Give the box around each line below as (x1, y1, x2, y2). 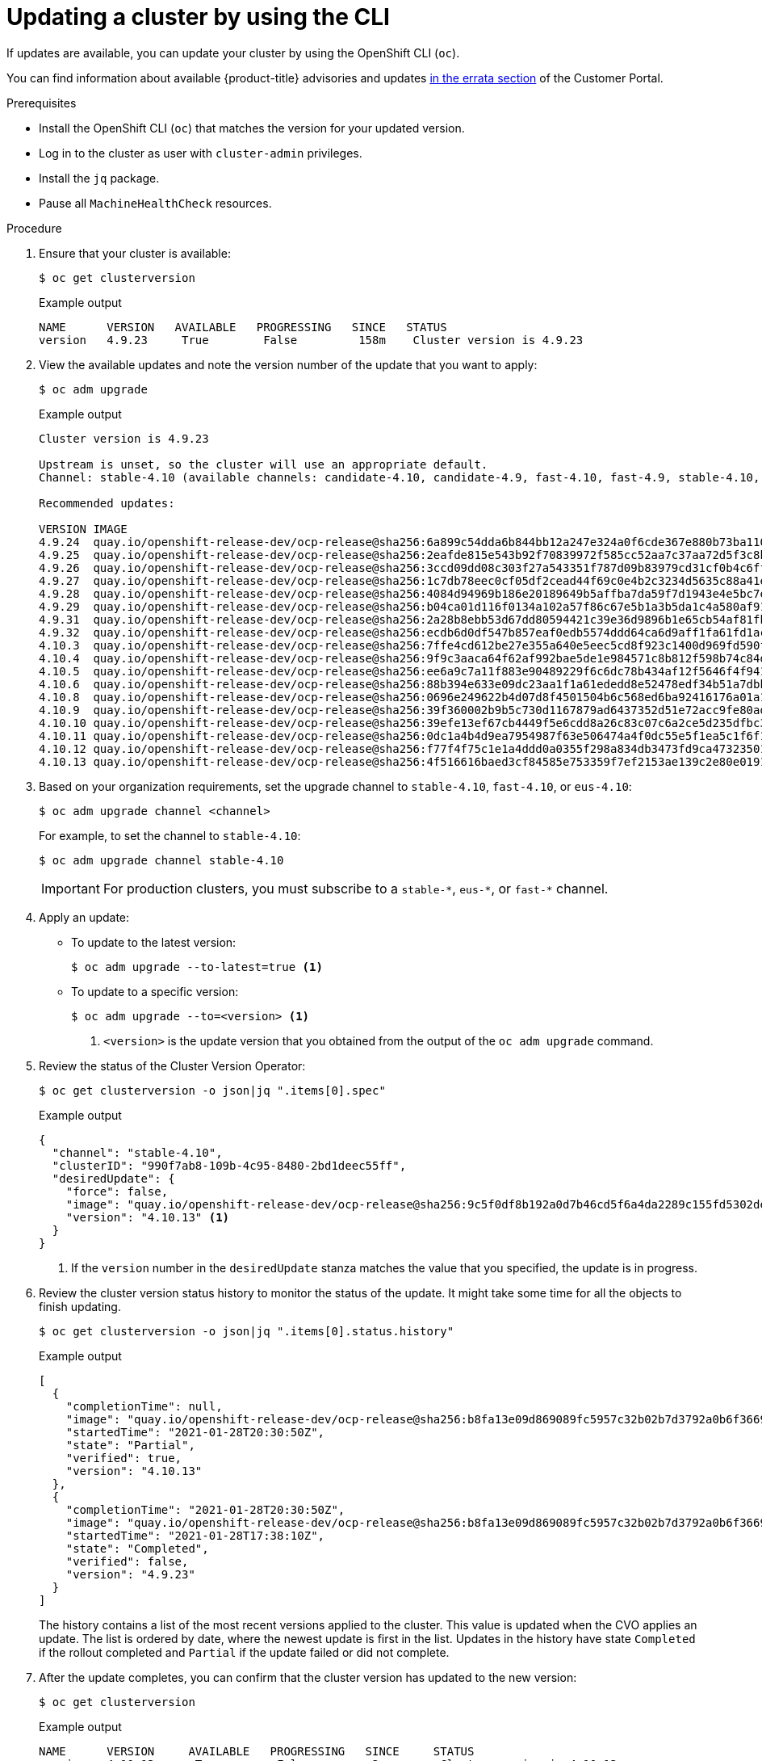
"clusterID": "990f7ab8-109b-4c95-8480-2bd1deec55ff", (52, 1158, 407, 1172)
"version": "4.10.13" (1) (65, 1210, 230, 1224)
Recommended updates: (39, 496, 175, 510)
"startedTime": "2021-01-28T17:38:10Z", (65, 1528, 325, 1542)
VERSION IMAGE (39, 522, 128, 536)
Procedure (6, 221, 62, 235)
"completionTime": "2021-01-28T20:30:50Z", (65, 1503, 345, 1516)
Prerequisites (6, 95, 77, 110)
